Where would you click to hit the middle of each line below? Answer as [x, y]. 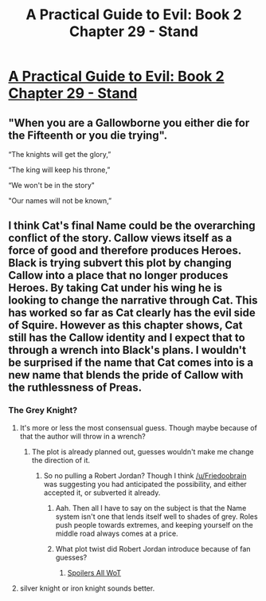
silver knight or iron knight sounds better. [87, 588]
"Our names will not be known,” [60, 200]
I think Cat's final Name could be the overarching [132, 226]
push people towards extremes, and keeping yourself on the [154, 524]
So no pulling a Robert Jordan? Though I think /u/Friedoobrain [145, 475]
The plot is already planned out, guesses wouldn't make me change [143, 451]
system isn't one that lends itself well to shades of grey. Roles [156, 517]
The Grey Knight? [43, 410]
